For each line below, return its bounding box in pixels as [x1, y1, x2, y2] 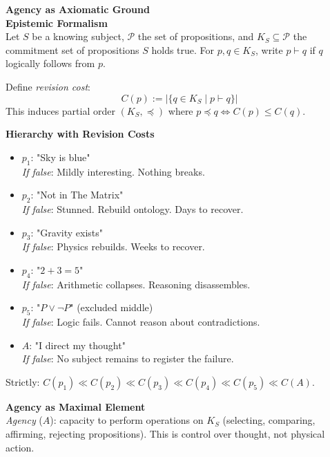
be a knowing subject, [32, 29, 124, 44]
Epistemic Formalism [6, 15, 108, 30]
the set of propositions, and [137, 29, 254, 44]
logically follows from [6, 56, 95, 71]
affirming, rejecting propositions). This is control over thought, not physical [6, 427, 325, 441]
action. [6, 440, 35, 454]
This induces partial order [6, 103, 115, 118]
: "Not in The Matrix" [30, 187, 124, 202]
